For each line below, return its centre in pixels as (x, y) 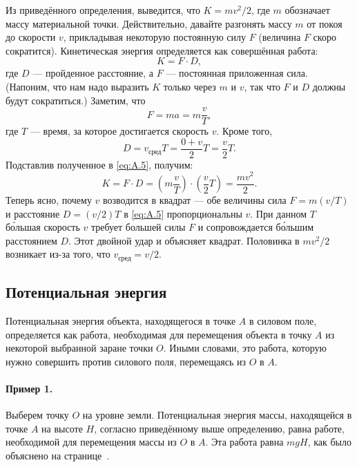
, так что (262, 86)
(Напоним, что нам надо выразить (77, 86)
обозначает (307, 10)
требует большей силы (138, 227)
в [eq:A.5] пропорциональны (183, 213)
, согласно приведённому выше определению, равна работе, (219, 428)
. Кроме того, (244, 131)
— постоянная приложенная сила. (237, 73)
